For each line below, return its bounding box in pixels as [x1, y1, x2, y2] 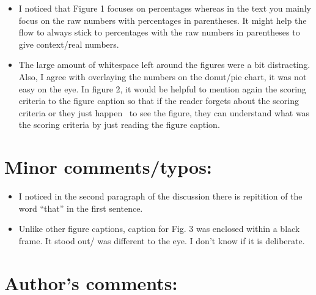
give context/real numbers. [18, 37, 119, 50]
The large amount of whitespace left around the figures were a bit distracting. [18, 58, 310, 71]
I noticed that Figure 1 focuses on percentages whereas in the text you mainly [18, 2, 311, 14]
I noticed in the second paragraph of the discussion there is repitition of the [18, 190, 303, 203]
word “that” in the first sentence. [18, 201, 143, 214]
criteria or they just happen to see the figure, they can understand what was [18, 106, 310, 119]
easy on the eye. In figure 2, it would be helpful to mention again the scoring [18, 82, 306, 95]
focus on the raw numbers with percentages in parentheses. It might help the [18, 13, 307, 26]
